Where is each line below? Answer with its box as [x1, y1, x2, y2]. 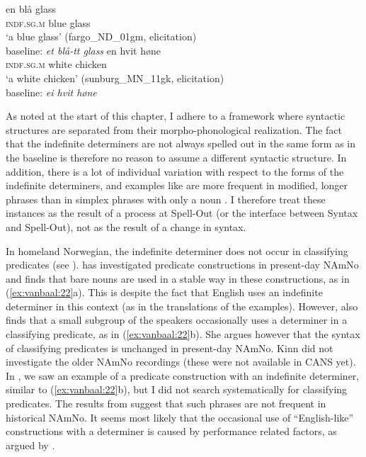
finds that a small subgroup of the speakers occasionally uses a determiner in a [6, 312, 348, 327]
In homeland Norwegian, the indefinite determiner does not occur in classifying [6, 243, 348, 258]
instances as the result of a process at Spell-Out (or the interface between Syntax [6, 205, 358, 220]
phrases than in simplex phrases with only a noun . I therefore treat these [6, 191, 326, 206]
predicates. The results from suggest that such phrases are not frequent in [6, 396, 326, 411]
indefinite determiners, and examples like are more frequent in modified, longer [6, 178, 348, 193]
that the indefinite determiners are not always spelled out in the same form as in [6, 136, 356, 151]
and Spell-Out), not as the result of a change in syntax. [6, 219, 246, 234]
